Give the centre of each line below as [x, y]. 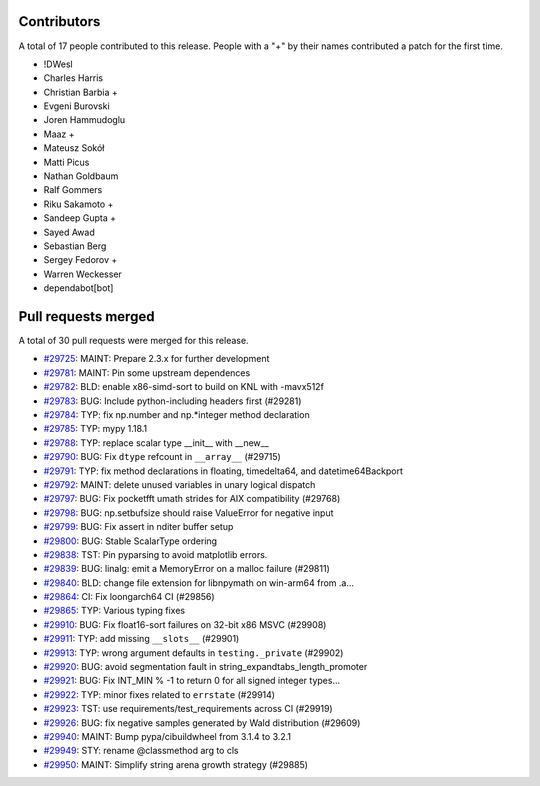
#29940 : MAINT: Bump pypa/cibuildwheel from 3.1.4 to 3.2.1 [167, 736]
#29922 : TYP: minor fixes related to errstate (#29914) [159, 694]
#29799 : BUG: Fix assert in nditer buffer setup [138, 527]
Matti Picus [66, 162]
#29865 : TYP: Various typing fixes [114, 611]
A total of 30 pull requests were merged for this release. [133, 341]
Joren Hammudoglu [84, 120]
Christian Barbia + [81, 92]
